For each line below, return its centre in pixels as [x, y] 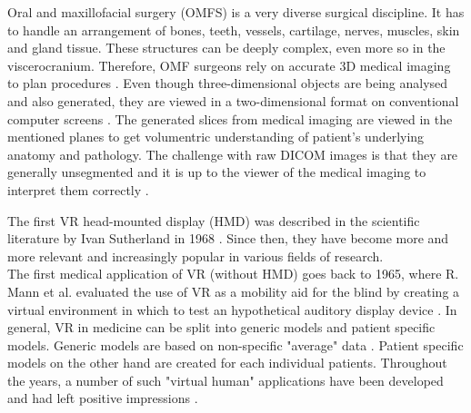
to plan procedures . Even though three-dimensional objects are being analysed [228, 83]
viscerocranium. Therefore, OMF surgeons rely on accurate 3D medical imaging [229, 65]
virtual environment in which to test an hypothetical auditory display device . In [232, 309]
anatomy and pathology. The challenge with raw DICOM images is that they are [233, 154]
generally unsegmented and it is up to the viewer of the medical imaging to [217, 172]
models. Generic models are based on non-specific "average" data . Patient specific [235, 344]
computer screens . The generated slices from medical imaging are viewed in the [230, 118]
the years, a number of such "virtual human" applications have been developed [225, 380]
